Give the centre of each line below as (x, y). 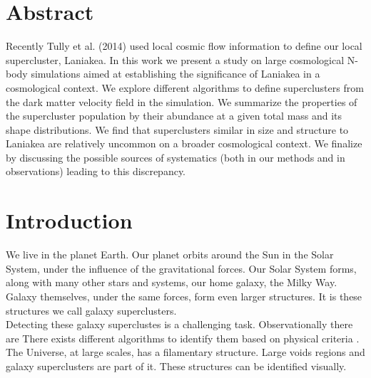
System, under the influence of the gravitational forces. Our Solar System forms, (181, 268)
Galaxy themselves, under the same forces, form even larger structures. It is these (184, 296)
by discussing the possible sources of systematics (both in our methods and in (176, 157)
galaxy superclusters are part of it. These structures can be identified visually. (176, 366)
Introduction (69, 220)
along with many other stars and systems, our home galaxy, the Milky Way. (172, 282)
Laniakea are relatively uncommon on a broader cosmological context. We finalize (184, 143)
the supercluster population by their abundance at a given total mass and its (174, 116)
